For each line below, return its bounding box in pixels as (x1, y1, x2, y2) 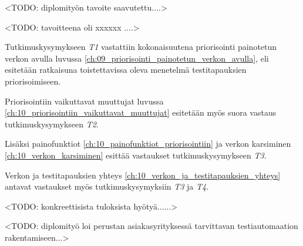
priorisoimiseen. (5, 75, 61, 87)
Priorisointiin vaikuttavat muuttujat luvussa (5, 95, 164, 107)
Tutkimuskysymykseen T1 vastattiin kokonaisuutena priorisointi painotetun (5, 41, 277, 53)
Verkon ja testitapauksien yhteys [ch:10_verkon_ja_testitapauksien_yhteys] (5, 169, 281, 181)
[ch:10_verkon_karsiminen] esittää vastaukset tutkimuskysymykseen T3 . (5, 149, 267, 161)
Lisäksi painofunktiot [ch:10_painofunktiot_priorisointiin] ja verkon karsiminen (5, 137, 291, 150)
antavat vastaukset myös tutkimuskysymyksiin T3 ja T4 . (5, 180, 209, 193)
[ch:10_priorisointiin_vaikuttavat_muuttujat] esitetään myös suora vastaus (5, 106, 277, 119)
